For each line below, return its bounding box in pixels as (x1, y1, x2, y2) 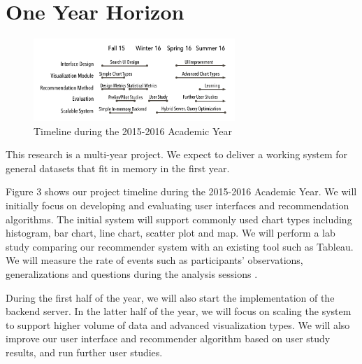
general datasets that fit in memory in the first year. (6, 160, 230, 175)
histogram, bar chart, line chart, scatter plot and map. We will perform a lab (6, 225, 335, 240)
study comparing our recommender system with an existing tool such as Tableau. (6, 239, 354, 253)
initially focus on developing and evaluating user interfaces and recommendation (6, 198, 349, 213)
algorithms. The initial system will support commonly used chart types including (6, 211, 352, 226)
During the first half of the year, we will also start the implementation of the (6, 290, 335, 304)
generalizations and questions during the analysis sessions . (6, 266, 258, 281)
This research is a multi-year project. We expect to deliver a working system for (6, 147, 348, 162)
